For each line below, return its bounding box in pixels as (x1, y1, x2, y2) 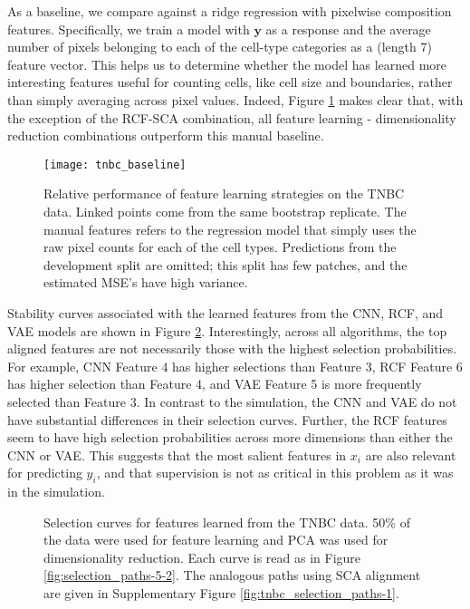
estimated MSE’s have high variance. (43, 273, 248, 292)
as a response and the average (265, 19, 431, 38)
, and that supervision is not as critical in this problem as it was (96, 463, 454, 482)
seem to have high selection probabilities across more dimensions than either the (7, 428, 453, 447)
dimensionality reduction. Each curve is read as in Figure (43, 547, 361, 566)
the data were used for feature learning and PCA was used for (43, 530, 388, 549)
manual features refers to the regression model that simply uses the (43, 219, 417, 238)
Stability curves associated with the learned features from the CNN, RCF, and (7, 303, 444, 322)
